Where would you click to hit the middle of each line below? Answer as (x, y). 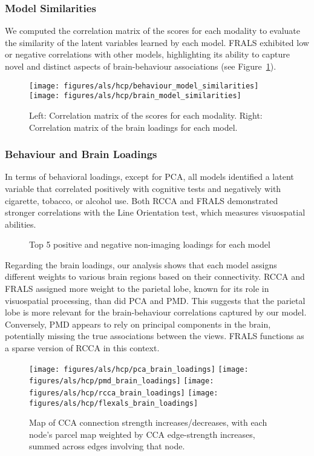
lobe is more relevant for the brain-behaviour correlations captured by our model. (156, 312)
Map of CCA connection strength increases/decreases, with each (148, 422)
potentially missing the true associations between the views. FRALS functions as (155, 336)
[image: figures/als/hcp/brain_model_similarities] (135, 96)
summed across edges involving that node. (107, 446)
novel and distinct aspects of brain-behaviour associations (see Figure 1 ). (141, 66)
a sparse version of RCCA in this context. (82, 348)
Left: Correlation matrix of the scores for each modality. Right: (146, 115)
